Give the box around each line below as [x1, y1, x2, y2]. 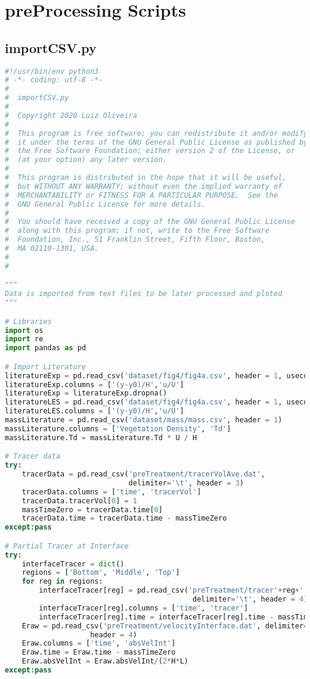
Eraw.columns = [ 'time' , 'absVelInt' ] [21, 639, 176, 648]
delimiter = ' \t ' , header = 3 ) [128, 478, 244, 487]
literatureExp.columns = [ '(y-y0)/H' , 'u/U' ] [5, 380, 184, 389]
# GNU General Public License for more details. [5, 200, 206, 208]
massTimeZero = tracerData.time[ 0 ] [21, 505, 163, 514]
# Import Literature [5, 362, 86, 371]
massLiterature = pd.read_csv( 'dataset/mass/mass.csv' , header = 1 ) [5, 416, 283, 425]
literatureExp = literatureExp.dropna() [5, 389, 168, 398]
